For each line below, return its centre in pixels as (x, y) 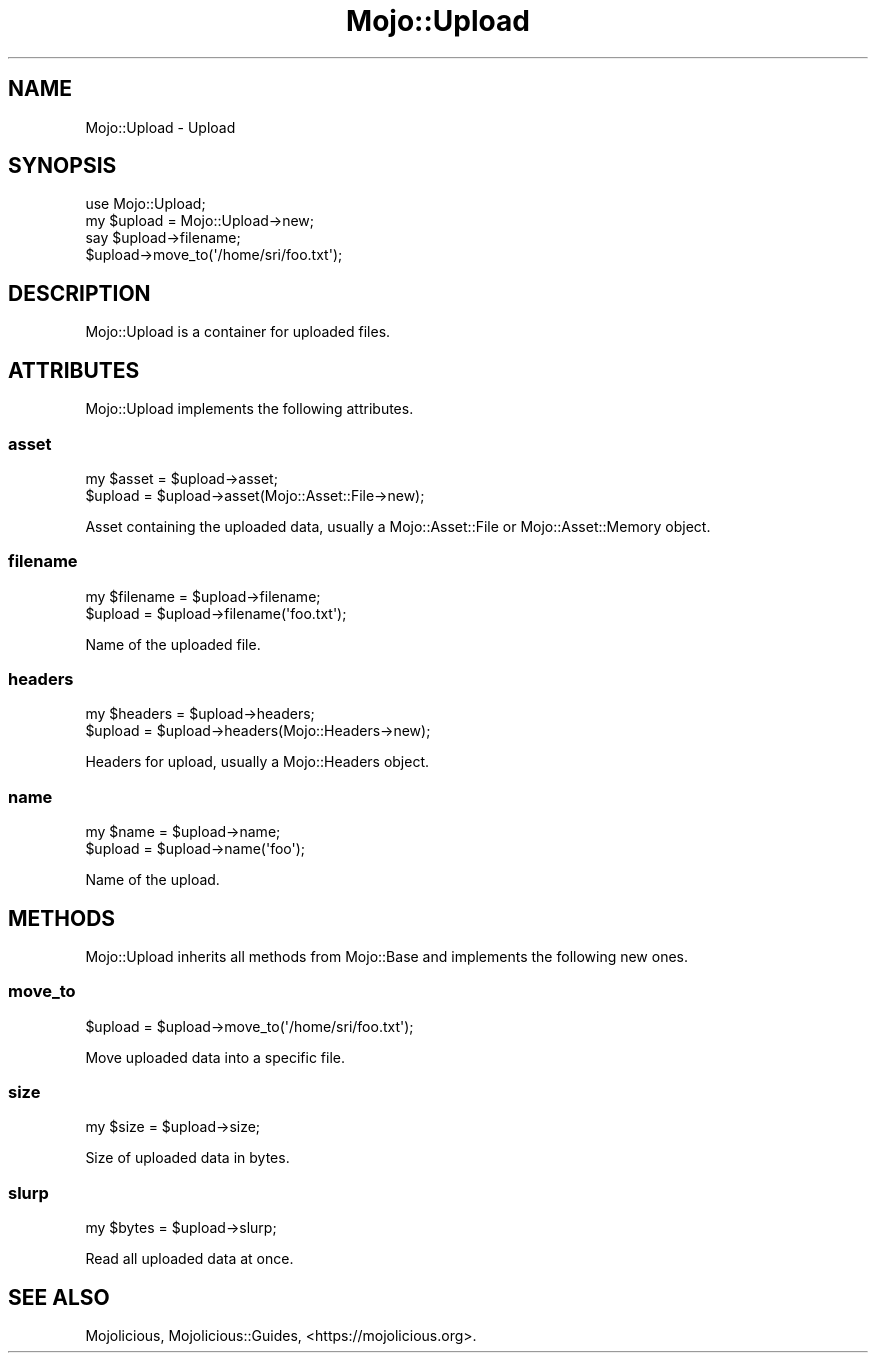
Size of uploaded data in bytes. (187, 1158)
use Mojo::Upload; (145, 204)
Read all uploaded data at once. (189, 1259)
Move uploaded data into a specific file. (215, 1057)
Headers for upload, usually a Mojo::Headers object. (257, 762)
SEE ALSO (59, 1297)
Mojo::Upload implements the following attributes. (249, 409)
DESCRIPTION (79, 293)
